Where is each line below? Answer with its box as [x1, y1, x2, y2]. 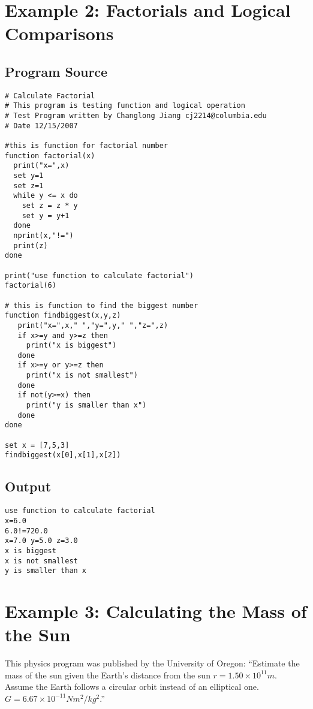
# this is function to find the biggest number [5, 301, 198, 310]
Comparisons [5, 21, 114, 46]
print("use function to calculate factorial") [5, 271, 194, 280]
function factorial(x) [5, 151, 95, 160]
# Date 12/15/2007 [5, 121, 78, 130]
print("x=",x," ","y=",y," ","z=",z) [17, 321, 168, 330]
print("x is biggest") [26, 341, 117, 350]
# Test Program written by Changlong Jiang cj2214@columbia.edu [5, 111, 267, 120]
